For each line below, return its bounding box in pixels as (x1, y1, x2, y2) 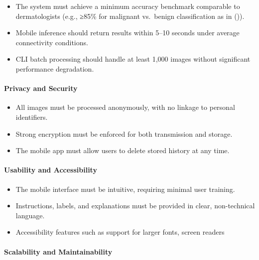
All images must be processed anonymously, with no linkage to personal (15, 102, 235, 112)
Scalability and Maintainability (4, 246, 113, 257)
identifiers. (15, 111, 48, 122)
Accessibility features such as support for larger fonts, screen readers (15, 227, 225, 237)
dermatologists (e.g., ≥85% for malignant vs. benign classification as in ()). (15, 10, 245, 21)
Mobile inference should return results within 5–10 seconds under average (15, 27, 240, 38)
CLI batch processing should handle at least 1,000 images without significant (15, 54, 251, 64)
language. (15, 210, 45, 220)
